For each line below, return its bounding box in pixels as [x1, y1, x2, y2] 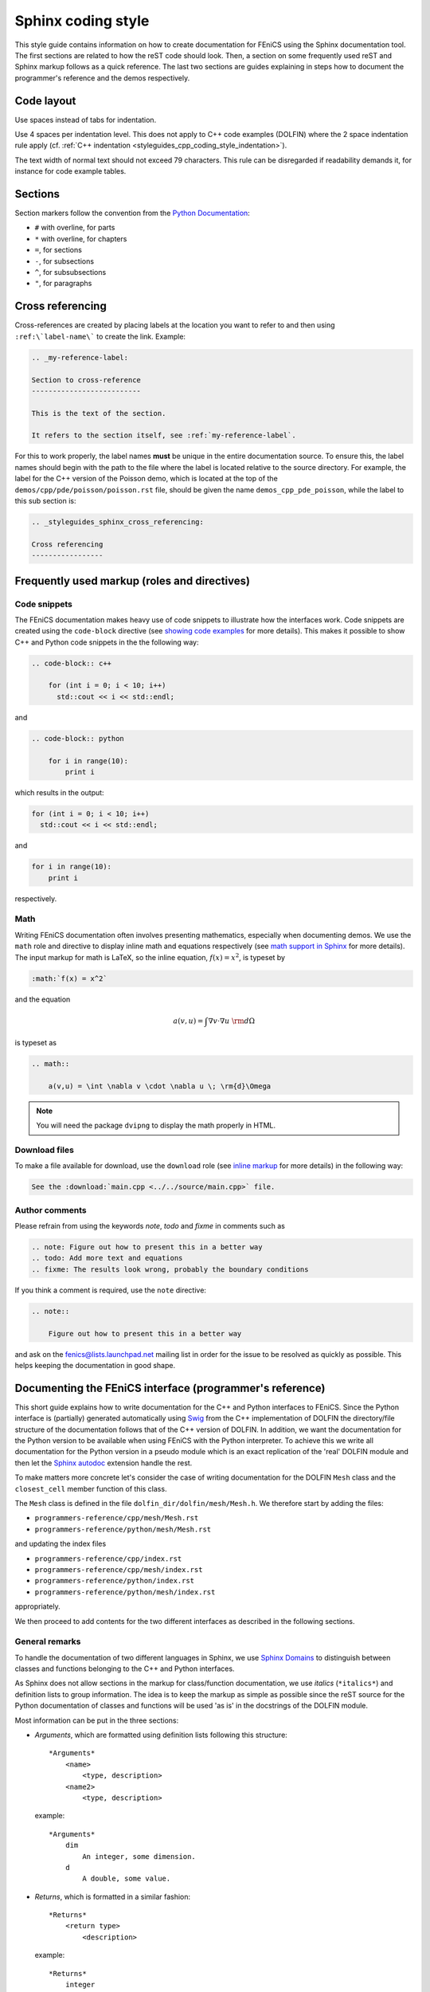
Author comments [14, 1204, 87, 1215]
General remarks [14, 1636, 81, 1647]
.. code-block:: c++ [31, 658, 111, 668]
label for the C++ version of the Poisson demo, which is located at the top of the [14, 474, 278, 484]
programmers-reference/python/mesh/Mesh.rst [34, 1524, 212, 1534]
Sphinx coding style [14, 12, 150, 29]
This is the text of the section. [31, 409, 166, 418]
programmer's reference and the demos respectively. [14, 73, 190, 83]
